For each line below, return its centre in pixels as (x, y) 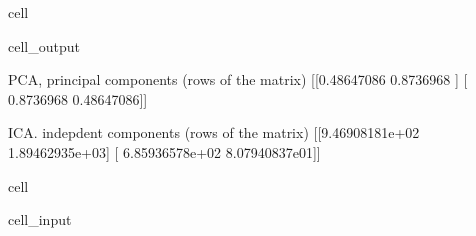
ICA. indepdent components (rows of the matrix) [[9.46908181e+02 (214, 132)
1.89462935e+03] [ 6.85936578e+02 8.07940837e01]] (164, 151)
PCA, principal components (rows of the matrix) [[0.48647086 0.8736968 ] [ (238, 79)
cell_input (40, 219)
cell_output (44, 45)
